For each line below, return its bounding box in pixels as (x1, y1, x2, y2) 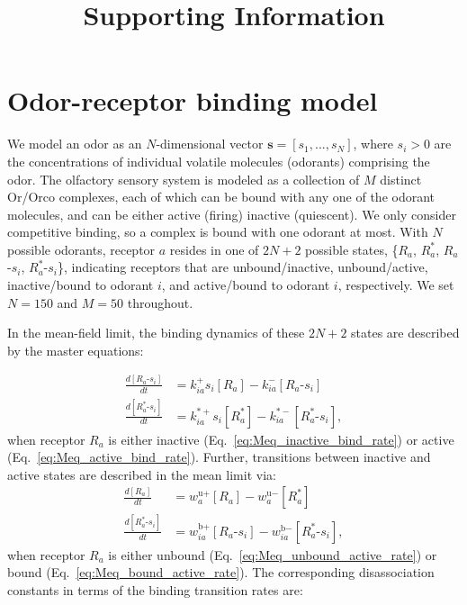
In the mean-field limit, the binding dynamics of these (7, 323, 305, 342)
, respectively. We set (337, 275, 454, 294)
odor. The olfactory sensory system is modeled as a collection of (7, 169, 360, 188)
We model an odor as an (7, 134, 142, 153)
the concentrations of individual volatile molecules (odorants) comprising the (7, 151, 430, 170)
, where (353, 134, 393, 153)
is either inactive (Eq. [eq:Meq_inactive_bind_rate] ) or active (108, 429, 454, 448)
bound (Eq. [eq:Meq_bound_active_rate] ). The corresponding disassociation (7, 563, 435, 582)
